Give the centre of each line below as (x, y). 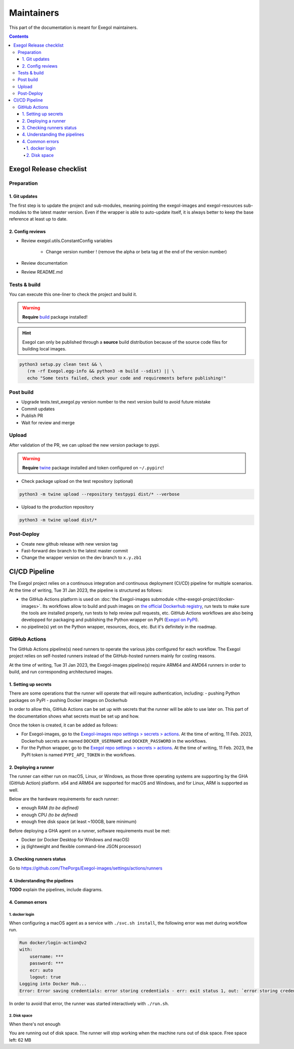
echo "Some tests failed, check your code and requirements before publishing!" (127, 378)
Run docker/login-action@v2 (53, 943)
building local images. (44, 349)
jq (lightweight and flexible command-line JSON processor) (81, 847)
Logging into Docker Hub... (53, 984)
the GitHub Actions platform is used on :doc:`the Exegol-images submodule (98, 599)
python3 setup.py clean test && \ (61, 364)
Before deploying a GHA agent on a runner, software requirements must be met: (90, 830)
